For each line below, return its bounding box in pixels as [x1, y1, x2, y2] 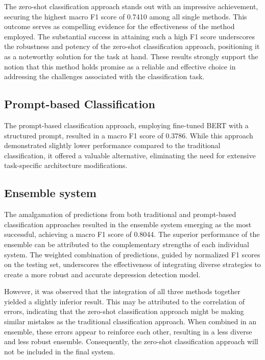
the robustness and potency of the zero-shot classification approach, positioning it [4, 41, 260, 52]
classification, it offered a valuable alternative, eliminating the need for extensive [4, 150, 256, 160]
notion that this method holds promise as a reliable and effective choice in [4, 61, 236, 71]
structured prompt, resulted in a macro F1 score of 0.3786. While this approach [4, 130, 253, 140]
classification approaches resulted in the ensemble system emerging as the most [4, 219, 252, 229]
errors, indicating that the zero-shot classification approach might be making [4, 306, 244, 317]
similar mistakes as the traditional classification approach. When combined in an [4, 316, 257, 327]
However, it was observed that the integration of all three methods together [4, 286, 240, 297]
